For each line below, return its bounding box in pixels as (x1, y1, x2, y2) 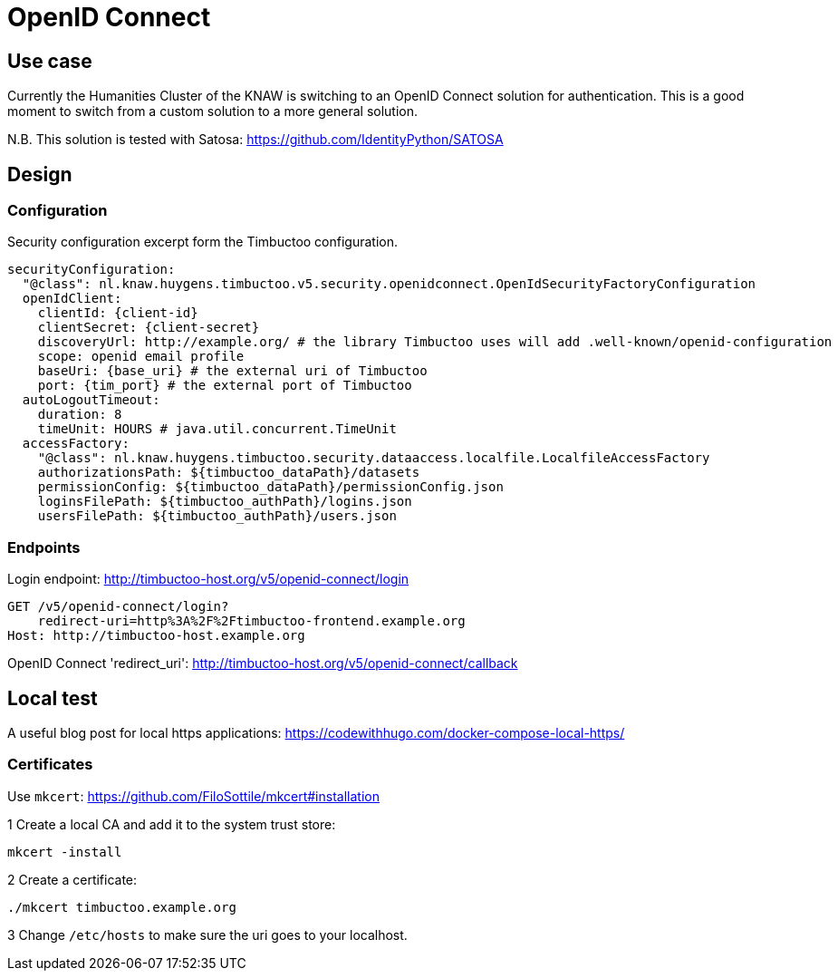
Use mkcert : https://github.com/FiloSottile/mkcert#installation (7, 788, 380, 804)
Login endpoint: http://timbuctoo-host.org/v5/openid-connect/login (7, 571, 409, 587)
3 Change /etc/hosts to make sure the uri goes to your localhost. (7, 926, 408, 943)
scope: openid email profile (37, 349, 245, 364)
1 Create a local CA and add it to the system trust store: (7, 816, 336, 832)
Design (7, 162, 72, 186)
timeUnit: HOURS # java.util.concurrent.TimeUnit (37, 421, 397, 437)
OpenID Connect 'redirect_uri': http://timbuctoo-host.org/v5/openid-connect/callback (7, 655, 518, 672)
